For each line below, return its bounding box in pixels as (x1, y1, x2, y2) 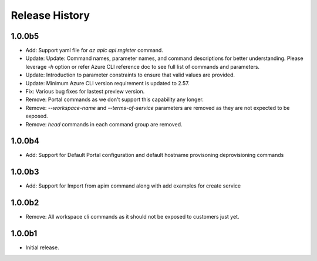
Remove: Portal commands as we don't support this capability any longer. (25, 96, 204, 103)
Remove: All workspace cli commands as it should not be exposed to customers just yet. (25, 213, 240, 220)
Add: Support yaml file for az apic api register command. (25, 47, 164, 54)
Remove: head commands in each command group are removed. (25, 121, 183, 128)
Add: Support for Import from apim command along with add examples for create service (25, 182, 241, 189)
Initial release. (25, 244, 59, 251)
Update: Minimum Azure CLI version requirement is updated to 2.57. (25, 79, 190, 86)
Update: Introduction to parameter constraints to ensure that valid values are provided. (25, 71, 235, 79)
